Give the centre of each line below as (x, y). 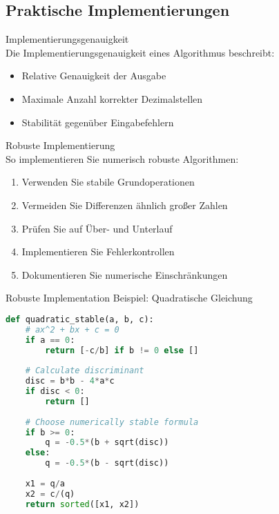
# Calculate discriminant (85, 371)
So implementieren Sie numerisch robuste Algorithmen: (122, 158)
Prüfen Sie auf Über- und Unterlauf (97, 228)
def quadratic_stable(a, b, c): (80, 319)
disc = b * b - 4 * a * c (70, 381)
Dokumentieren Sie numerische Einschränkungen (125, 274)
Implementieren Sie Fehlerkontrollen (98, 251)
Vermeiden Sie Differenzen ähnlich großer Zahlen (125, 205)
